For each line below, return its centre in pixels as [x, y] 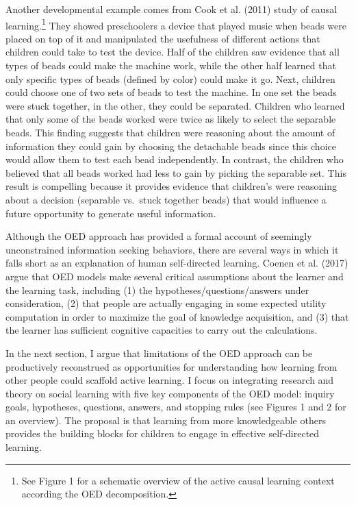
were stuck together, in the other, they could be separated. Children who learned [175, 105]
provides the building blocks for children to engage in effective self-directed [163, 433]
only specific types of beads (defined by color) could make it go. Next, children [170, 78]
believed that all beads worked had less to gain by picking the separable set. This [176, 172]
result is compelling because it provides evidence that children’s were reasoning [171, 186]
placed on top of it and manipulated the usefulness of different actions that [163, 38]
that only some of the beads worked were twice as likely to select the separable [171, 119]
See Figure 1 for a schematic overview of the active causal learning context [178, 480]
